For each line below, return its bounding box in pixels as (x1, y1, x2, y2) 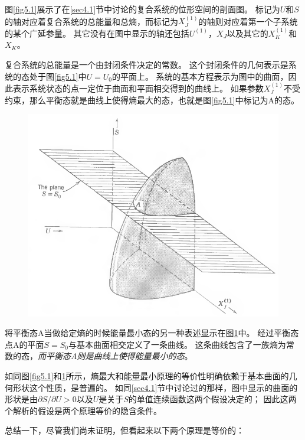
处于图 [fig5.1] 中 (29, 70, 87, 82)
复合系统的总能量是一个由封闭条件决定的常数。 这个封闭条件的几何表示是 (5, 58, 288, 70)
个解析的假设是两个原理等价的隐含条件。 (5, 404, 162, 416)
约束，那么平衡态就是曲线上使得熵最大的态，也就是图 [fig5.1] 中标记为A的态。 (5, 93, 299, 106)
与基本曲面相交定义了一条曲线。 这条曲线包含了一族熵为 (68, 338, 286, 350)
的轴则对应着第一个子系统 (198, 15, 298, 27)
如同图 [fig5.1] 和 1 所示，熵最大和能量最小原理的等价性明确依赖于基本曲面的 (5, 369, 289, 382)
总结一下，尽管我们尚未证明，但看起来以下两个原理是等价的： (5, 424, 244, 436)
